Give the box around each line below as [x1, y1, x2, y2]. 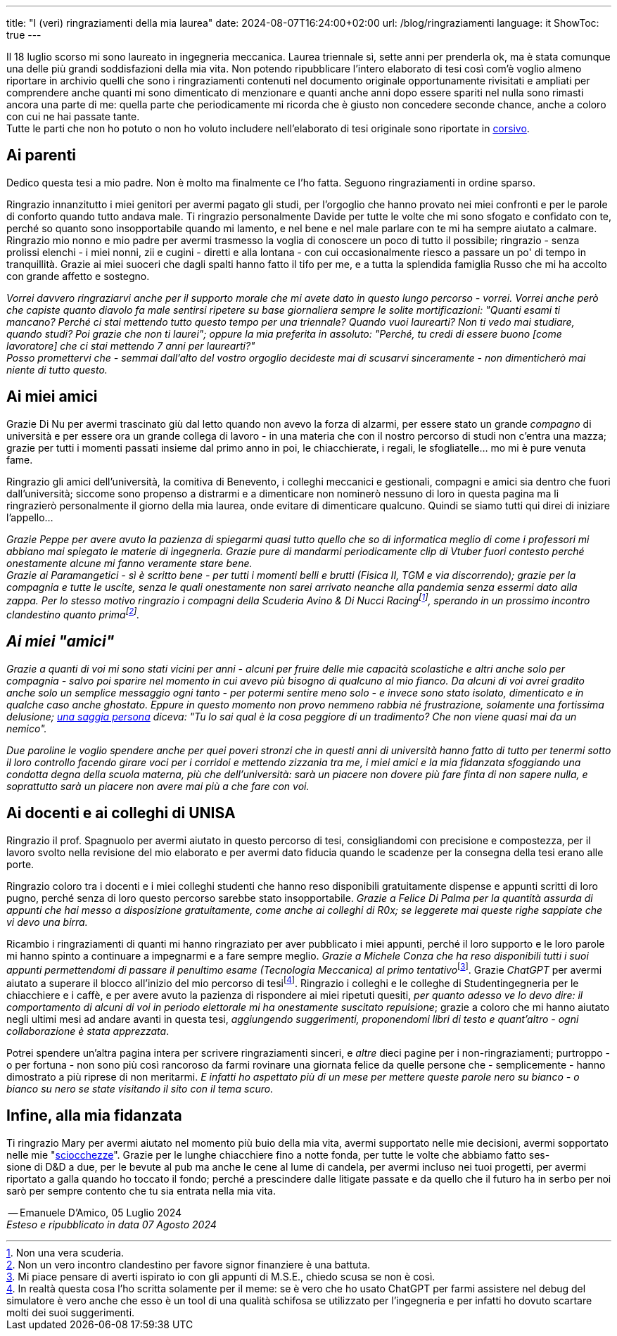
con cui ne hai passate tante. [6, 110, 140, 122]
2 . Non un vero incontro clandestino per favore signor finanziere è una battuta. [6, 1258, 371, 1271]
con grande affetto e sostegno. [6, 269, 150, 282]
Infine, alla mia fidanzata [6, 1107, 182, 1125]
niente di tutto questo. [6, 363, 108, 376]
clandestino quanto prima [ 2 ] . [6, 606, 140, 621]
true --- [6, 29, 42, 41]
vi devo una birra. [6, 915, 88, 928]
